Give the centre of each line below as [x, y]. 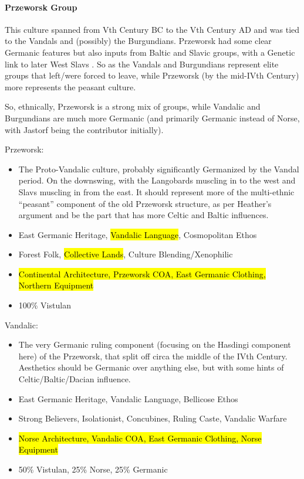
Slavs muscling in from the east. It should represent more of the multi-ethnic [156, 191]
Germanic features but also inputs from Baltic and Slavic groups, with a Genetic [150, 52]
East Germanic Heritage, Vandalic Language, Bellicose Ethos [128, 398]
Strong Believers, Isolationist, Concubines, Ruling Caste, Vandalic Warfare [153, 418]
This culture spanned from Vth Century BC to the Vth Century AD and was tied [152, 29]
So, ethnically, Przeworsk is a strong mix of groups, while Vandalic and [133, 106]
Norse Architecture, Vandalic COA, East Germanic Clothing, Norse [140, 438]
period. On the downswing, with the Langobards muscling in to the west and [157, 180]
